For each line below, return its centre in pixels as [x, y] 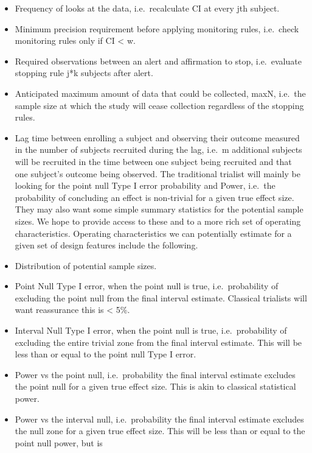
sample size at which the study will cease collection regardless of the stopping [159, 105]
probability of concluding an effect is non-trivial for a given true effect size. [154, 197]
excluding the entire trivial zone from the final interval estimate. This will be [158, 342]
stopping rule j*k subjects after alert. [84, 73]
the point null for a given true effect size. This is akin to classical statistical [155, 386]
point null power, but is [59, 442]
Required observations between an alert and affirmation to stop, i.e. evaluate [158, 61]
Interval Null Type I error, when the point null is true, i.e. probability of [151, 330]
